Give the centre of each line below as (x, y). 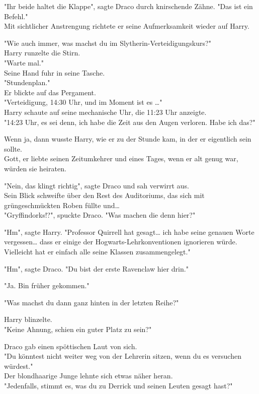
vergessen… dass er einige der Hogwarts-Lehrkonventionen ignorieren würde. (121, 242)
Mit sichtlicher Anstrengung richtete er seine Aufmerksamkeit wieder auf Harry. (127, 26)
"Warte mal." (24, 62)
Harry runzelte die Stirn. (42, 53)
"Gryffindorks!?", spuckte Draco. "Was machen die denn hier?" (100, 215)
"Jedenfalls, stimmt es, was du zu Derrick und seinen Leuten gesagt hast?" (118, 385)
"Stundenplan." (27, 82)
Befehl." (16, 16)
